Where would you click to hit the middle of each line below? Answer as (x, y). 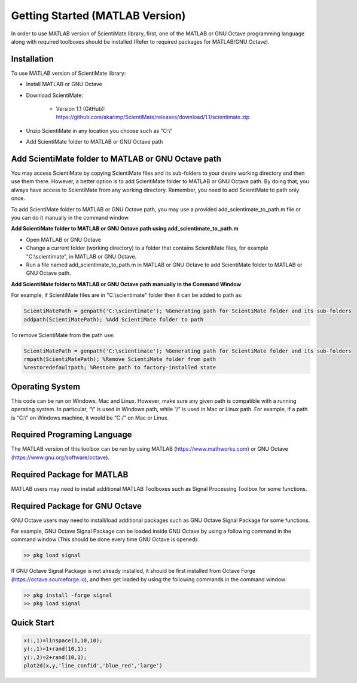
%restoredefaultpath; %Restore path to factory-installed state (120, 368)
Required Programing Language (71, 435)
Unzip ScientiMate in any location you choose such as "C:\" (99, 130)
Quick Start (33, 623)
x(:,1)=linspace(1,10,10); (63, 640)
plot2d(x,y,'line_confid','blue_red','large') (93, 665)
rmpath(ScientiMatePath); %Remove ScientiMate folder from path (120, 359)
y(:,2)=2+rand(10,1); (55, 657)
